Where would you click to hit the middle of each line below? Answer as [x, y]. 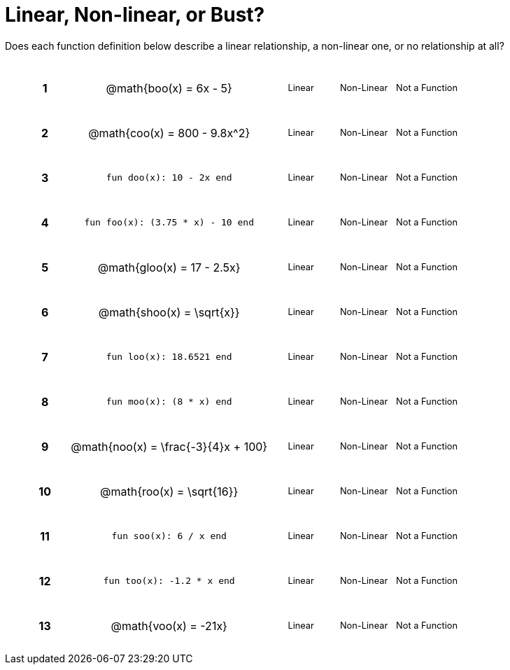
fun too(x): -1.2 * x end [169, 581]
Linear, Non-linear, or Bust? [135, 15]
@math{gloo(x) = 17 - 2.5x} [169, 267]
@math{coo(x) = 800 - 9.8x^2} [169, 133]
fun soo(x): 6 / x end [169, 536]
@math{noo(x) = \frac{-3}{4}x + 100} [169, 446]
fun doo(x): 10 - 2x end [169, 178]
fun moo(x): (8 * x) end [169, 402]
